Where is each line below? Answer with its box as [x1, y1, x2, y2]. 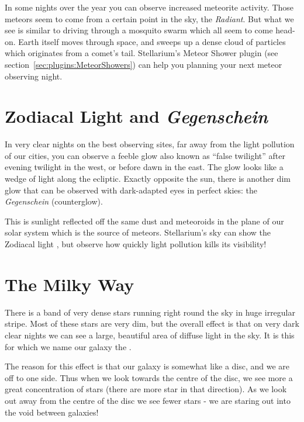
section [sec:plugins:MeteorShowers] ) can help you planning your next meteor [5, 58, 282, 70]
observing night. [5, 70, 63, 82]
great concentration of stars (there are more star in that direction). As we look [5, 383, 287, 395]
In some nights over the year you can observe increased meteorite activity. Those [5, 1, 294, 13]
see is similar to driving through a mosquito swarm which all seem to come [5, 24, 273, 36]
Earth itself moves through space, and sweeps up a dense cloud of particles [18, 35, 286, 47]
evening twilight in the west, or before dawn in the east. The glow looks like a [5, 161, 284, 173]
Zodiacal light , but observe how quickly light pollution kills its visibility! [5, 238, 267, 250]
